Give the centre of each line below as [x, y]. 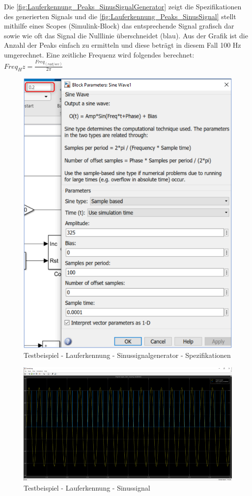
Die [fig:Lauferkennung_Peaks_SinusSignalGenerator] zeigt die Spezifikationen [123, 6]
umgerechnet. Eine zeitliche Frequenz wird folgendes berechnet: [99, 54]
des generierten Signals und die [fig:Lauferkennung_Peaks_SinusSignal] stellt [120, 16]
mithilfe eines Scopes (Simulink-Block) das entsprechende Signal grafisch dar [119, 26]
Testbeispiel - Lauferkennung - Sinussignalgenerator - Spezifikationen [127, 355]
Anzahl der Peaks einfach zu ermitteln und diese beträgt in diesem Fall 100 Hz [123, 45]
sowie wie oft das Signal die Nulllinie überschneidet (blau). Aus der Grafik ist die [126, 35]
